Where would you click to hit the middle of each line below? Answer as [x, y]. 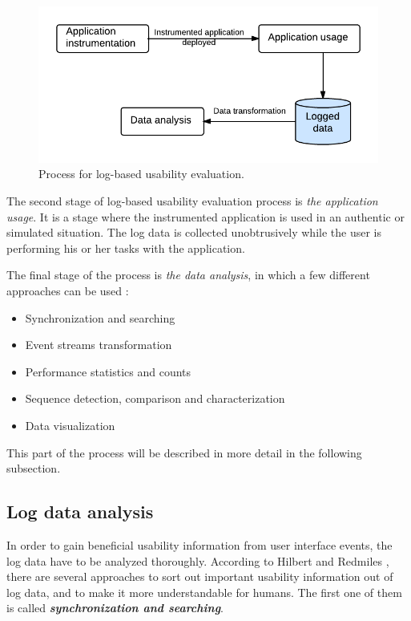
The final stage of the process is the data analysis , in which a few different [188, 275]
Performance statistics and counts [108, 371]
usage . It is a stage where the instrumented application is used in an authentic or [205, 216]
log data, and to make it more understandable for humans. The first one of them [204, 592]
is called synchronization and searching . [115, 608]
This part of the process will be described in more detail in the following [184, 452]
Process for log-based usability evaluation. [141, 174]
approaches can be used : [68, 290]
